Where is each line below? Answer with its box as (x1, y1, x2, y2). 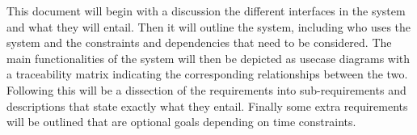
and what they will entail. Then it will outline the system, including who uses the (6, 18, 411, 35)
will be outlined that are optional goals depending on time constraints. (6, 113, 356, 130)
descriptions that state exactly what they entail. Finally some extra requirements (6, 97, 408, 114)
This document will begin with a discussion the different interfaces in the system (6, 2, 406, 19)
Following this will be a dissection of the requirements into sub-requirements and (6, 81, 406, 98)
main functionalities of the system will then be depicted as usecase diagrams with (6, 49, 411, 66)
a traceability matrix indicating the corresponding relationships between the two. (6, 65, 408, 82)
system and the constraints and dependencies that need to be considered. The (6, 34, 392, 51)
